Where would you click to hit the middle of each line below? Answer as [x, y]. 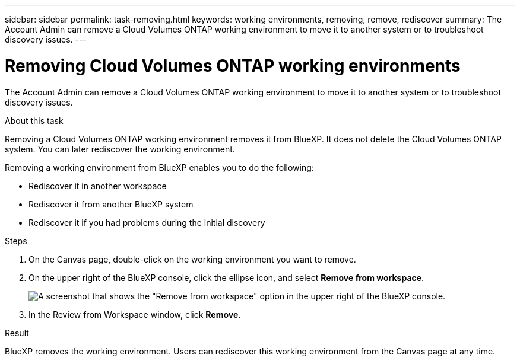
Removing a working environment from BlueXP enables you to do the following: [159, 167]
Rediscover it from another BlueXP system [111, 204]
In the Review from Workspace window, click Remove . [135, 314]
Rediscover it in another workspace [98, 186]
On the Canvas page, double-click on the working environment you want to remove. [192, 259]
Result [17, 333]
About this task [34, 120]
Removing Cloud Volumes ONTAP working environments [233, 66]
